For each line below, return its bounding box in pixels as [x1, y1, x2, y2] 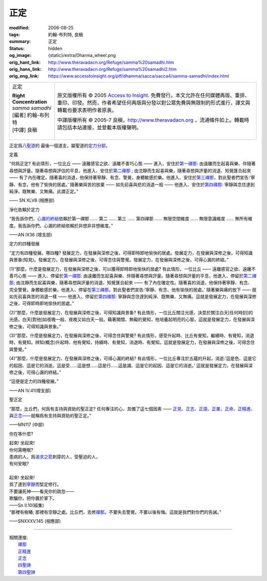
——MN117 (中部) [9, 422, 44, 428]
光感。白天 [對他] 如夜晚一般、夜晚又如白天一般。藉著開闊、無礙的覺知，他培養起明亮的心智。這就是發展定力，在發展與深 [9, 317, 255, 323]
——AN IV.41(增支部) [9, 387, 51, 393]
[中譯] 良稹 [12, 126, 37, 133]
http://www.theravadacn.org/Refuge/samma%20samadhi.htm [48, 59, 174, 65]
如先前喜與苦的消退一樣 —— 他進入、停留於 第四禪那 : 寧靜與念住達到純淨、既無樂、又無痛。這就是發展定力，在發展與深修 [9, 293, 257, 299]
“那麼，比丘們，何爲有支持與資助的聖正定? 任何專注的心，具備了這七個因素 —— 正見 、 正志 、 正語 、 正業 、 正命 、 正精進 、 [9, 406, 256, 412]
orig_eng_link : [9, 73, 39, 79]
